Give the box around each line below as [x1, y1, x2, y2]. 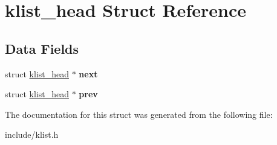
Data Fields [5, 39, 79, 57]
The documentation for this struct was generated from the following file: [5, 108, 273, 120]
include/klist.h [5, 128, 59, 141]
